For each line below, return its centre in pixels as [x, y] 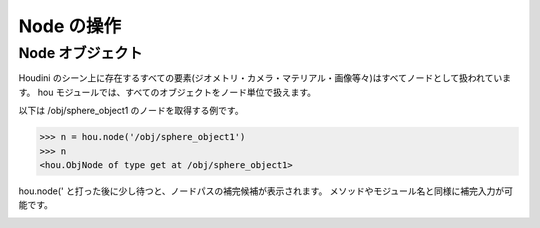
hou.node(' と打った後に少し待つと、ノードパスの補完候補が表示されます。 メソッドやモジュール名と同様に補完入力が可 [266, 191]
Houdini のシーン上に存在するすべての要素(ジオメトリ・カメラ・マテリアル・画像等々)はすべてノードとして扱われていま [265, 78]
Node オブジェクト [80, 53]
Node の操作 [70, 26]
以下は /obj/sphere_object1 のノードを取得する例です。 [131, 111]
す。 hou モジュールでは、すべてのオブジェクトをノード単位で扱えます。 [167, 92]
